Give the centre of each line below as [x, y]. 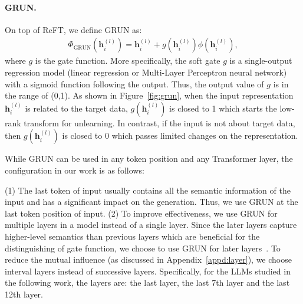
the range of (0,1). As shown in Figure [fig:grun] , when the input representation [149, 95]
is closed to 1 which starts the [223, 108]
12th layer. [24, 294]
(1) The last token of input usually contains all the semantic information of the [148, 190]
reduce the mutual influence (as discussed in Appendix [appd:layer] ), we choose [148, 259]
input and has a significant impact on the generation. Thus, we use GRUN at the [151, 202]
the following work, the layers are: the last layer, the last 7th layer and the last [147, 282]
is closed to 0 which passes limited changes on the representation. [180, 135]
